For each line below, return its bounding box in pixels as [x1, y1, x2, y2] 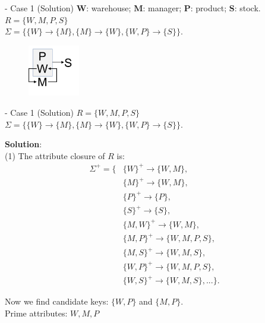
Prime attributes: [5, 306, 68, 319]
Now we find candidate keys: [5, 295, 109, 308]
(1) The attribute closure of [5, 149, 105, 161]
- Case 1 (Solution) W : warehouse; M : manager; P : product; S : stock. [5, 2, 261, 14]
